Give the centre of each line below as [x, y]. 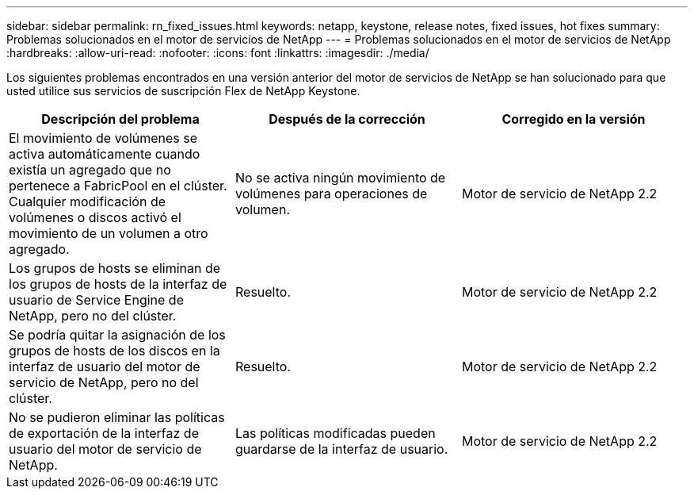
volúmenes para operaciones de [331, 194]
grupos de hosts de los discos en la [114, 351]
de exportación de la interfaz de [104, 433]
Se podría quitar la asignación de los [117, 335]
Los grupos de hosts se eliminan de [115, 268]
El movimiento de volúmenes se [103, 138]
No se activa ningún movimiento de [340, 178]
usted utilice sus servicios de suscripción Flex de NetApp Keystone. [183, 91]
